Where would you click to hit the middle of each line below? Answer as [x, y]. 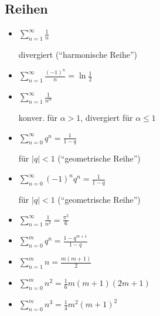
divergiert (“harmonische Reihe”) [78, 54]
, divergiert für [107, 118]
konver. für [38, 118]
